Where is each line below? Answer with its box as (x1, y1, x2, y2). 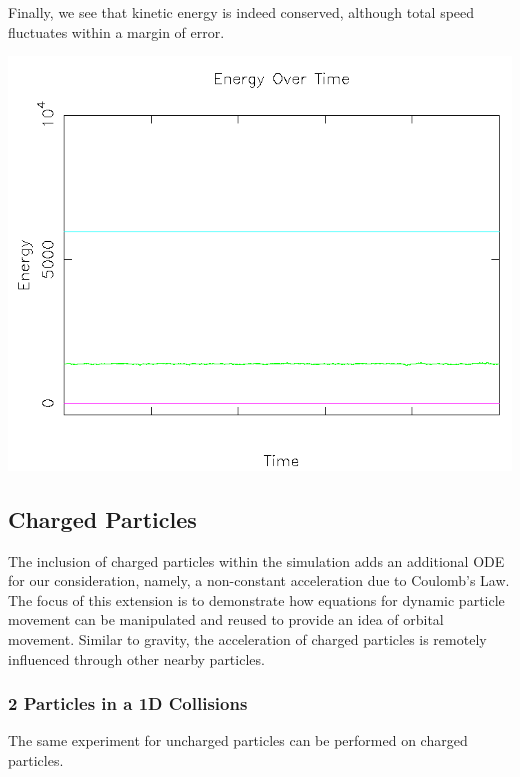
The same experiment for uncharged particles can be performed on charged (8, 730, 468, 751)
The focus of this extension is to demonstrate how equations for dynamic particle (8, 589, 505, 610)
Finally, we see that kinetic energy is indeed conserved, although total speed (8, 2, 475, 22)
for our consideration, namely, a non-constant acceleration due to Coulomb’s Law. (8, 570, 510, 591)
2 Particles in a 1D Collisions (8, 691, 248, 716)
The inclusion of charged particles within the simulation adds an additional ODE (8, 550, 505, 571)
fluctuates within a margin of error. (8, 21, 225, 42)
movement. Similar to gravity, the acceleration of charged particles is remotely (8, 628, 487, 649)
